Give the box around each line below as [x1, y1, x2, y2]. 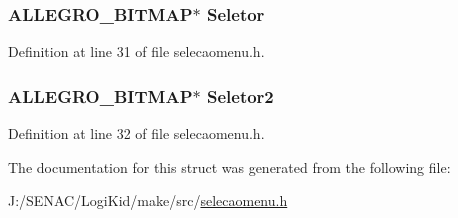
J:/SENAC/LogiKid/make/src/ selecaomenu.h [8, 190, 288, 211]
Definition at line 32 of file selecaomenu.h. [8, 123, 265, 144]
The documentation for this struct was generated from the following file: [8, 156, 451, 177]
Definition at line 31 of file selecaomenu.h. [8, 41, 265, 62]
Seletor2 [206, 83, 274, 108]
